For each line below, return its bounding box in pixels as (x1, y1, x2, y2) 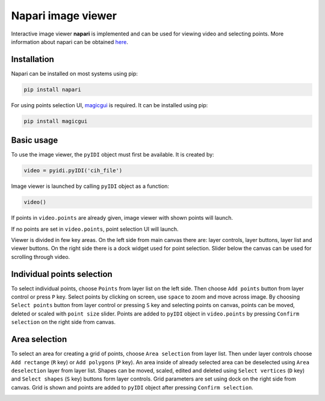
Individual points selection (11, 269, 113, 279)
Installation (11, 54, 54, 64)
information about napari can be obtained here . (11, 38, 129, 45)
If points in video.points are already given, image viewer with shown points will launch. (11, 214, 233, 222)
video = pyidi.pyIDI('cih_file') (23, 167, 123, 174)
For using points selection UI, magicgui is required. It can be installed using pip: (11, 101, 208, 108)
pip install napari (23, 86, 81, 93)
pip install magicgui (23, 117, 88, 125)
